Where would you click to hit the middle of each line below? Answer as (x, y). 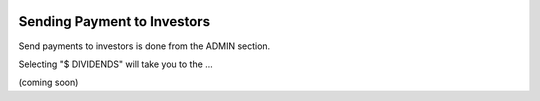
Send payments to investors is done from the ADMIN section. (144, 46)
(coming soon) (48, 82)
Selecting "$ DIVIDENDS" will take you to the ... (116, 64)
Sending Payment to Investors (114, 21)
